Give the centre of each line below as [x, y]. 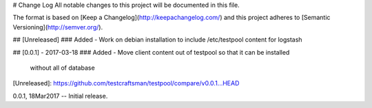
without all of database [63, 68]
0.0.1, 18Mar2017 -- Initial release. [60, 96]
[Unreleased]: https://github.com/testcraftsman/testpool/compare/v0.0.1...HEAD [126, 83]
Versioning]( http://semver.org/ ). [58, 27]
